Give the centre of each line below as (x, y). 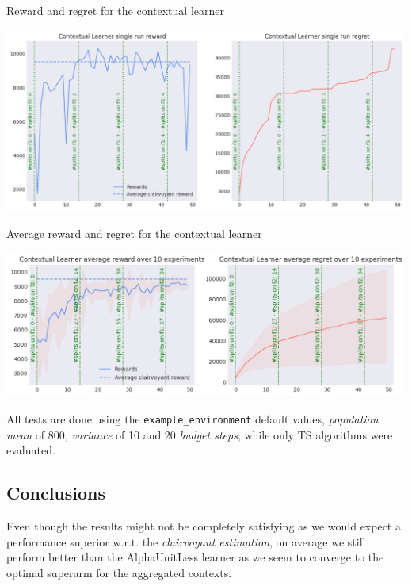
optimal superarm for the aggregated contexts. (119, 572)
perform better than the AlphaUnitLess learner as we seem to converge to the (195, 557)
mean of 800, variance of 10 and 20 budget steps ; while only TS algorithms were (200, 434)
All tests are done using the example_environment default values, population (193, 419)
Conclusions (56, 493)
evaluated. (31, 450)
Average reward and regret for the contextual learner (134, 233)
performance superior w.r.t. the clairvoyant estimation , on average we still (186, 541)
